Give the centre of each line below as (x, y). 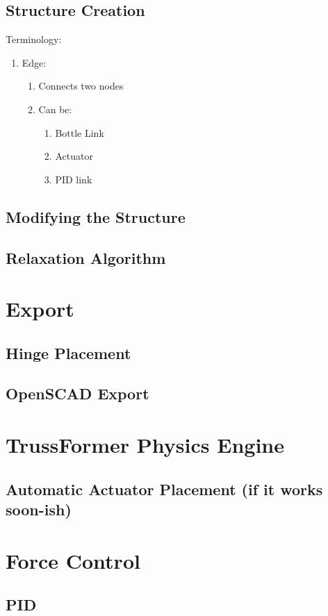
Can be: (55, 109)
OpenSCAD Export (77, 393)
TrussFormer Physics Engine (145, 445)
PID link (74, 179)
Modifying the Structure (96, 216)
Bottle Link (80, 132)
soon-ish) (39, 509)
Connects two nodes (81, 86)
